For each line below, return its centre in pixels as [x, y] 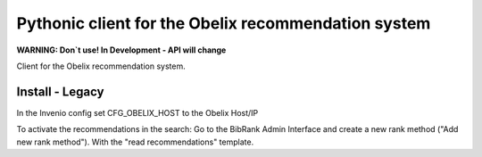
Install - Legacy [60, 91]
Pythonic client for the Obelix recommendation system [224, 23]
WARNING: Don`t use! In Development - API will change [121, 50]
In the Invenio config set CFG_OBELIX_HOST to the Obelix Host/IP [137, 112]
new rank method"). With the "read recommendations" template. [135, 142]
